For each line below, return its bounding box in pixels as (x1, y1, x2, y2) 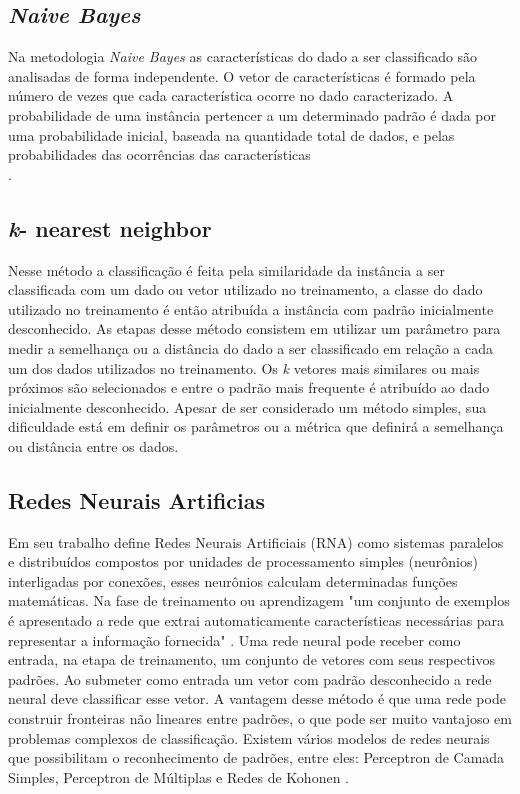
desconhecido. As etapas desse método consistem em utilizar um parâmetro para (8, 318, 501, 339)
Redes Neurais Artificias (8, 484, 266, 515)
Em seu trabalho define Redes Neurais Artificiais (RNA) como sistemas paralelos (8, 531, 504, 552)
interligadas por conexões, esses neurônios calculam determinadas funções (8, 570, 458, 591)
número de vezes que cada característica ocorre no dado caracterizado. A (8, 85, 454, 106)
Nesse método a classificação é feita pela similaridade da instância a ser (8, 259, 445, 280)
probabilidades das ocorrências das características (8, 144, 311, 165)
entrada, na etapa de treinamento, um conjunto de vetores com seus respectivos (8, 649, 495, 670)
